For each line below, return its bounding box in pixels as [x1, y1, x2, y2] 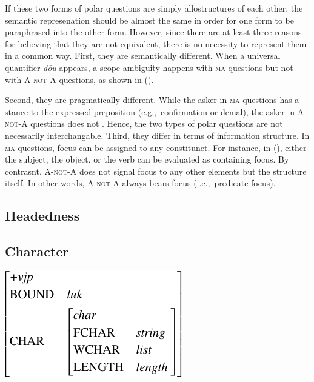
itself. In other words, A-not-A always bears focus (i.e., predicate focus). [5, 176, 276, 189]
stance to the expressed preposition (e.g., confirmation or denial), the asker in [5, 105, 295, 118]
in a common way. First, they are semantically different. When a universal [5, 49, 281, 62]
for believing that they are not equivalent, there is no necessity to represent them [5, 37, 307, 50]
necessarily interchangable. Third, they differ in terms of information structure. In [5, 129, 310, 141]
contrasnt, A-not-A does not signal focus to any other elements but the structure [5, 164, 307, 177]
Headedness [5, 206, 80, 225]
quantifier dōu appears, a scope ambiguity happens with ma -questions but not [5, 61, 293, 73]
